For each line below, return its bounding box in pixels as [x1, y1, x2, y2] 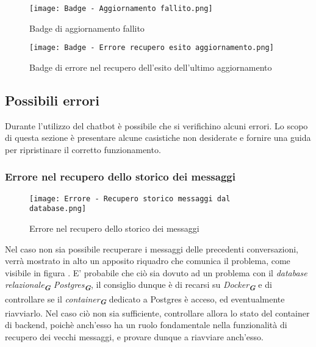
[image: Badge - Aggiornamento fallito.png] [29, 4, 213, 13]
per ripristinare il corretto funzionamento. [5, 143, 161, 156]
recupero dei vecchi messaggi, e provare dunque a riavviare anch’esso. [5, 330, 264, 343]
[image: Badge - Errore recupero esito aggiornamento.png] [29, 43, 274, 52]
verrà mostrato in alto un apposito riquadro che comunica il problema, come [5, 254, 290, 267]
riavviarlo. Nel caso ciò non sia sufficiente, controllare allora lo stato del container [5, 306, 310, 319]
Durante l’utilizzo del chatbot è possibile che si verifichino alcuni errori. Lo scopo [5, 119, 308, 132]
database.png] [29, 204, 87, 213]
